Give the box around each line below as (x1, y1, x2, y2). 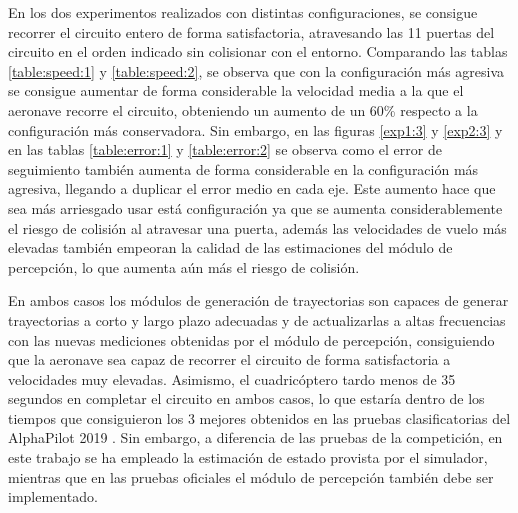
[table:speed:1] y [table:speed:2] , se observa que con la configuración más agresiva (8, 60, 505, 81)
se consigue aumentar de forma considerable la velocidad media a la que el (8, 80, 464, 101)
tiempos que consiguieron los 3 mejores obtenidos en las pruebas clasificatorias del (8, 407, 511, 428)
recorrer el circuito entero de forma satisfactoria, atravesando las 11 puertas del (8, 21, 495, 42)
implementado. (8, 486, 98, 507)
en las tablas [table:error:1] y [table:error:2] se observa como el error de (8, 139, 442, 160)
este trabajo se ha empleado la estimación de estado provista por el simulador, (8, 447, 488, 468)
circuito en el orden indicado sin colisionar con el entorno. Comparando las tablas (8, 41, 508, 62)
